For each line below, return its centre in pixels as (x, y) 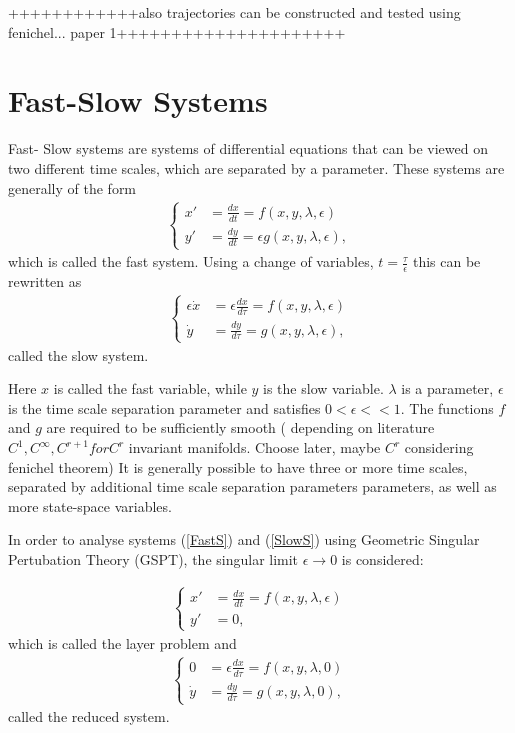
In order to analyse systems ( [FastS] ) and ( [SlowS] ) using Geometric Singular (244, 539)
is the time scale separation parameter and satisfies (164, 407)
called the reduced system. (89, 716)
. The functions (447, 407)
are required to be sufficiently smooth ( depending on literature (240, 427)
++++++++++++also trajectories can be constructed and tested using (234, 12)
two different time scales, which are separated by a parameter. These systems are (256, 167)
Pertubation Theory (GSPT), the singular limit (153, 559)
